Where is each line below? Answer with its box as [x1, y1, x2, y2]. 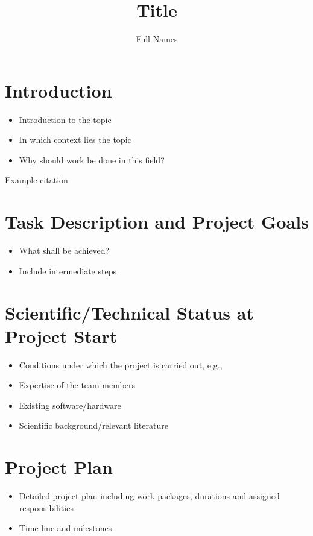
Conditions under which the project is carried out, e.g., [19, 358, 223, 371]
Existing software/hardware [19, 399, 121, 411]
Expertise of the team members [19, 379, 135, 391]
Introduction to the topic [19, 113, 112, 125]
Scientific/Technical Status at [5, 300, 254, 324]
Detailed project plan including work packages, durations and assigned [19, 490, 280, 502]
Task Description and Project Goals [5, 209, 309, 234]
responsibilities [19, 501, 74, 514]
